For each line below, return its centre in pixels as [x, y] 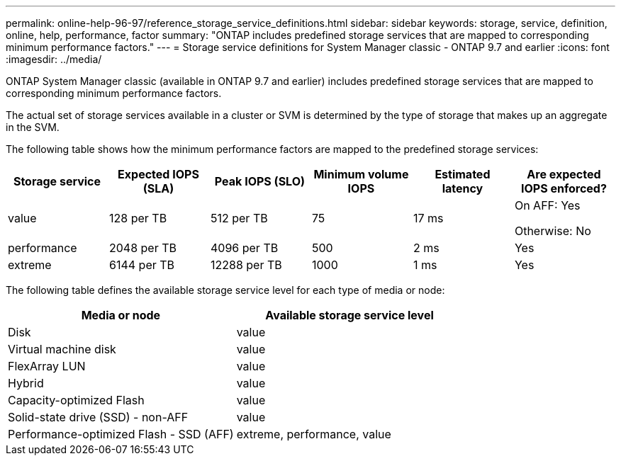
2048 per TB [143, 248]
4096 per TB [244, 248]
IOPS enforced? [564, 188]
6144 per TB [142, 265]
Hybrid [26, 383]
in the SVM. [33, 127]
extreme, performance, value [314, 434]
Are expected [564, 174]
